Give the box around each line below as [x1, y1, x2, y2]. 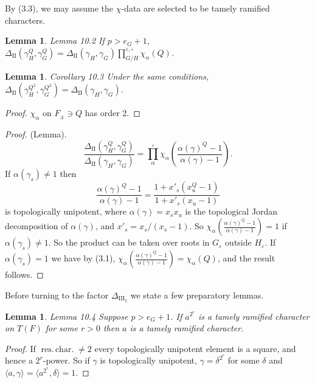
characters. [5, 13, 45, 26]
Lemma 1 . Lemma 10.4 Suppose [5, 309, 128, 322]
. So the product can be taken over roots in [48, 236, 210, 249]
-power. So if [43, 354, 90, 367]
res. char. [41, 345, 74, 354]
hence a [5, 354, 33, 367]
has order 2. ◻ [85, 106, 140, 119]
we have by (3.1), [51, 252, 116, 264]
